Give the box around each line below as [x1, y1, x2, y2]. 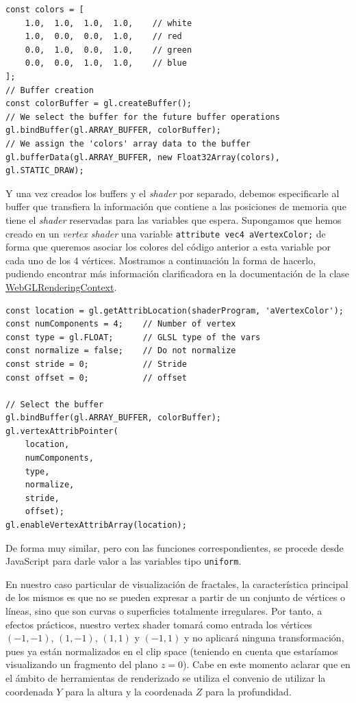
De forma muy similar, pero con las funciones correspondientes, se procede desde [5, 540, 344, 554]
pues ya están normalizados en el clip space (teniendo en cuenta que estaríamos [5, 643, 338, 658]
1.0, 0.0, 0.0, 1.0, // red [25, 31, 182, 42]
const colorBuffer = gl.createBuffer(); [5, 99, 192, 109]
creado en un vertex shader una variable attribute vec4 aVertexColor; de [5, 226, 326, 240]
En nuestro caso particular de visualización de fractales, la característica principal [5, 576, 348, 591]
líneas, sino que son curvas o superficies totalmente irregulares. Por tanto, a [5, 604, 322, 618]
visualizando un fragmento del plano [5, 657, 158, 672]
